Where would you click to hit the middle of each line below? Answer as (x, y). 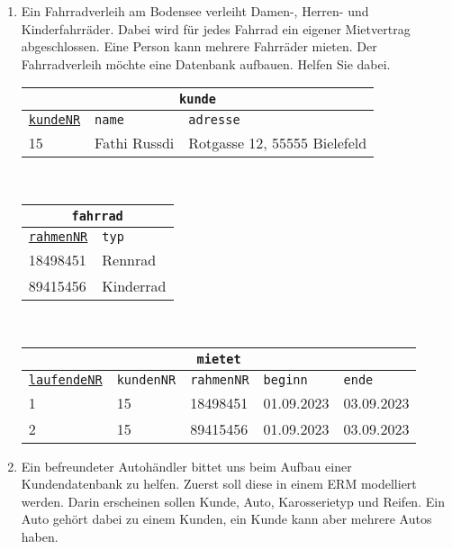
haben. (40, 536)
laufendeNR (65, 379)
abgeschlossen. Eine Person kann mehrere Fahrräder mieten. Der (199, 46)
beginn (285, 379)
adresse (214, 120)
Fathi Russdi (135, 143)
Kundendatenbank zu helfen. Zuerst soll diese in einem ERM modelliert (219, 484)
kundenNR (146, 379)
